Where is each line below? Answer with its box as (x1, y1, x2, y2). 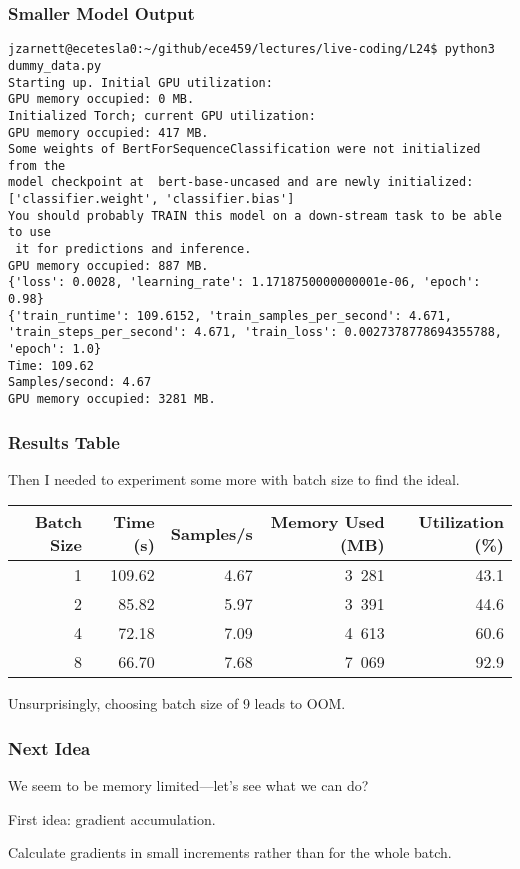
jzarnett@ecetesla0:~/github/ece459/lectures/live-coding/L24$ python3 (8, 42, 495, 57)
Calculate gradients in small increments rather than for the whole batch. (8, 842, 452, 863)
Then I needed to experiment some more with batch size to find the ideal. (8, 468, 460, 489)
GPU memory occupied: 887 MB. (8, 258, 209, 273)
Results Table (8, 429, 120, 454)
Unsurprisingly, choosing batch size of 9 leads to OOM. (8, 693, 346, 714)
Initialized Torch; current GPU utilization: (8, 108, 316, 123)
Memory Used (270, 510, 385, 534)
